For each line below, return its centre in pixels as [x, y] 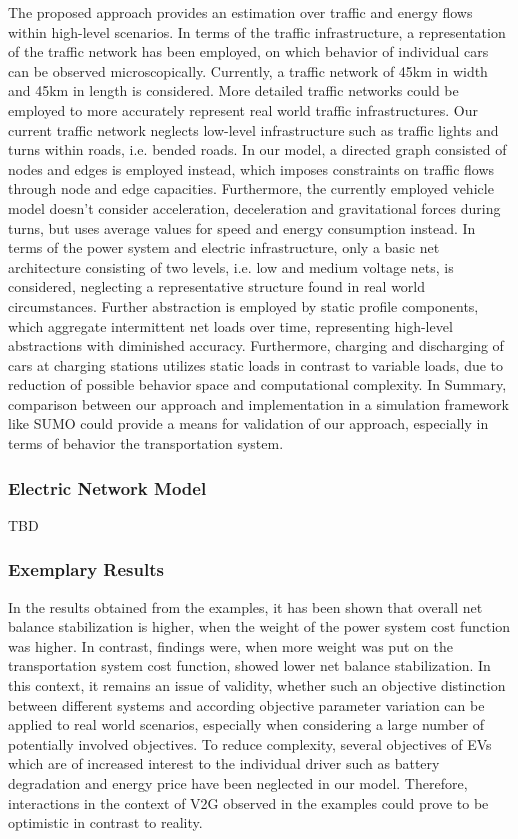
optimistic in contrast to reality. [105, 822]
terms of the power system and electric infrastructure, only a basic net [224, 247]
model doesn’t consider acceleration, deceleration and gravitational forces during [254, 207]
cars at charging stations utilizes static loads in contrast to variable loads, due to [256, 364]
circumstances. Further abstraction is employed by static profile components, [243, 305]
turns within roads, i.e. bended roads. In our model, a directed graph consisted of [257, 149]
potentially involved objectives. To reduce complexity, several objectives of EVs [250, 743]
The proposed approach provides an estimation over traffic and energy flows [240, 12]
